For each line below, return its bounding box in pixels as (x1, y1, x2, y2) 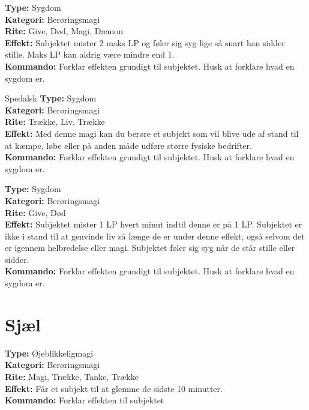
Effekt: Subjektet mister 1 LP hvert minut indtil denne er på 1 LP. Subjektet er (5, 218, 302, 231)
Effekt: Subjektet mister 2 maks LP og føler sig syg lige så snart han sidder (5, 36, 285, 49)
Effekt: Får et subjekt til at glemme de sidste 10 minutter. (5, 382, 223, 394)
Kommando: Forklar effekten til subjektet (5, 394, 164, 406)
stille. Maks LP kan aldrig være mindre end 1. (5, 48, 175, 61)
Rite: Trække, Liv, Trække (5, 115, 105, 128)
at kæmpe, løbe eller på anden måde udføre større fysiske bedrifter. (5, 139, 252, 151)
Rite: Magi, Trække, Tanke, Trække (5, 370, 139, 382)
